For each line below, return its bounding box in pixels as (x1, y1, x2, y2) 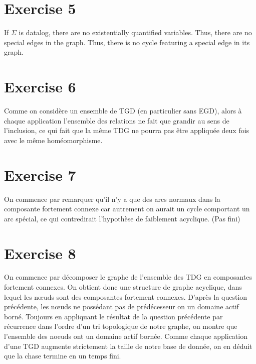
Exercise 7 (4, 164, 76, 185)
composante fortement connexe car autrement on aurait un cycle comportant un (4, 203, 250, 214)
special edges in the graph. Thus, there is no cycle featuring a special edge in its (4, 37, 250, 47)
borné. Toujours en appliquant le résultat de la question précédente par (4, 311, 223, 321)
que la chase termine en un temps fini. (4, 350, 121, 361)
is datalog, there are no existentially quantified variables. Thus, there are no (19, 27, 252, 38)
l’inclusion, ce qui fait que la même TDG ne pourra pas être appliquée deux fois (4, 125, 249, 136)
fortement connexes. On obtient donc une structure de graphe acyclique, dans (4, 282, 242, 292)
